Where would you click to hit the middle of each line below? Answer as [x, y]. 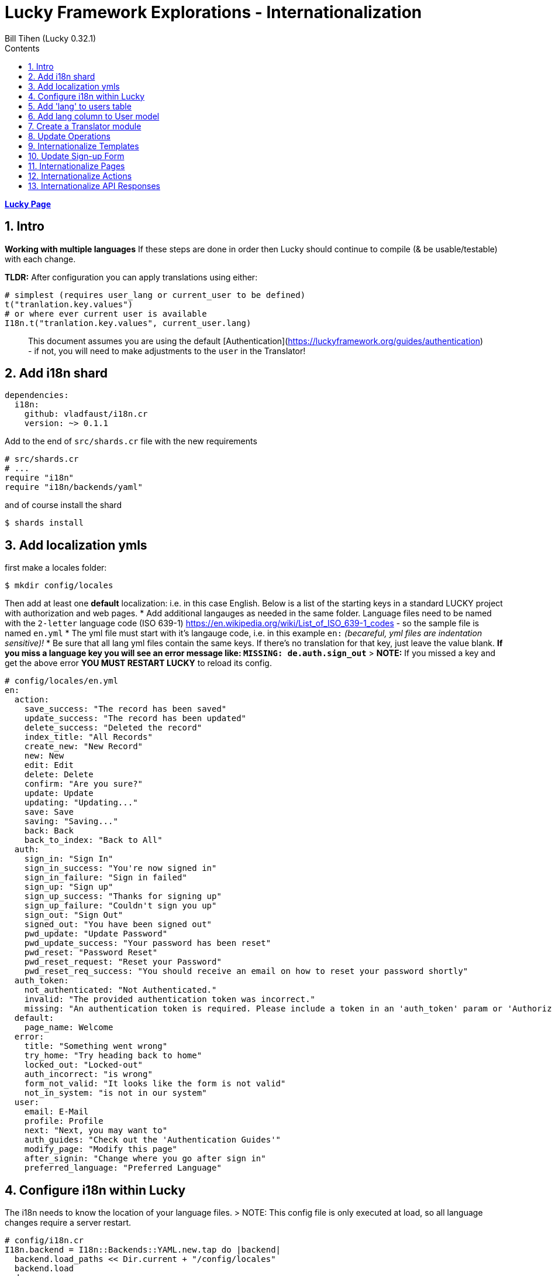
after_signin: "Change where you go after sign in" [145, 1159]
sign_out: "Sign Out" [74, 915]
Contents [22, 48]
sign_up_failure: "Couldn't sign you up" [120, 906]
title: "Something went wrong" [96, 1046]
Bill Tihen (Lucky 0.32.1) [51, 38]
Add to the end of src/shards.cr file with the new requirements [131, 441]
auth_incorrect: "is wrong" [88, 1074]
